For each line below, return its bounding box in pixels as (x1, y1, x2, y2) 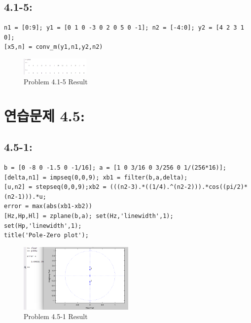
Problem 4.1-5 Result (24, 76, 88, 86)
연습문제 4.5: (4, 105, 85, 125)
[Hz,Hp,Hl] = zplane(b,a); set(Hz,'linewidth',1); (4, 213, 174, 219)
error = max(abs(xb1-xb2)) (4, 203, 92, 210)
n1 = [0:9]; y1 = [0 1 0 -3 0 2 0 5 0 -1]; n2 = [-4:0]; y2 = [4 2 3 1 (4, 24, 244, 32)
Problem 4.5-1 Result (24, 311, 88, 322)
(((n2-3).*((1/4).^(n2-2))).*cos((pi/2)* (109, 183, 248, 191)
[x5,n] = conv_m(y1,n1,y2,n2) (4, 43, 103, 51)
